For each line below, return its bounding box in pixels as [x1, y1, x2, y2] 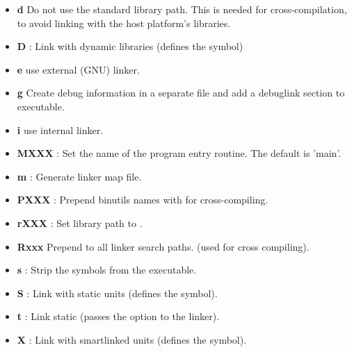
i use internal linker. [17, 122, 104, 137]
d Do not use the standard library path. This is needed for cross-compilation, [17, 2, 347, 16]
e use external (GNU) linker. [17, 62, 140, 76]
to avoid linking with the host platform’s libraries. [17, 15, 231, 30]
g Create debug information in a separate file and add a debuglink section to [17, 85, 345, 100]
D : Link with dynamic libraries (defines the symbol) [17, 39, 243, 53]
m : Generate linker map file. [17, 169, 142, 183]
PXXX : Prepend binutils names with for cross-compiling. [17, 192, 269, 207]
